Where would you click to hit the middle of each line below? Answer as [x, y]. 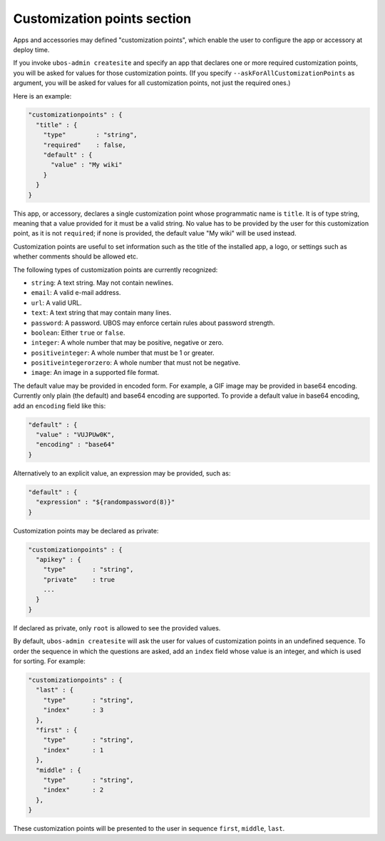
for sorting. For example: [49, 661]
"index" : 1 [73, 750]
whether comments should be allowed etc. [76, 256]
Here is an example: [42, 96]
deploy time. [31, 49]
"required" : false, [84, 145]
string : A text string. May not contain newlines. [102, 283]
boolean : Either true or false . [78, 333]
